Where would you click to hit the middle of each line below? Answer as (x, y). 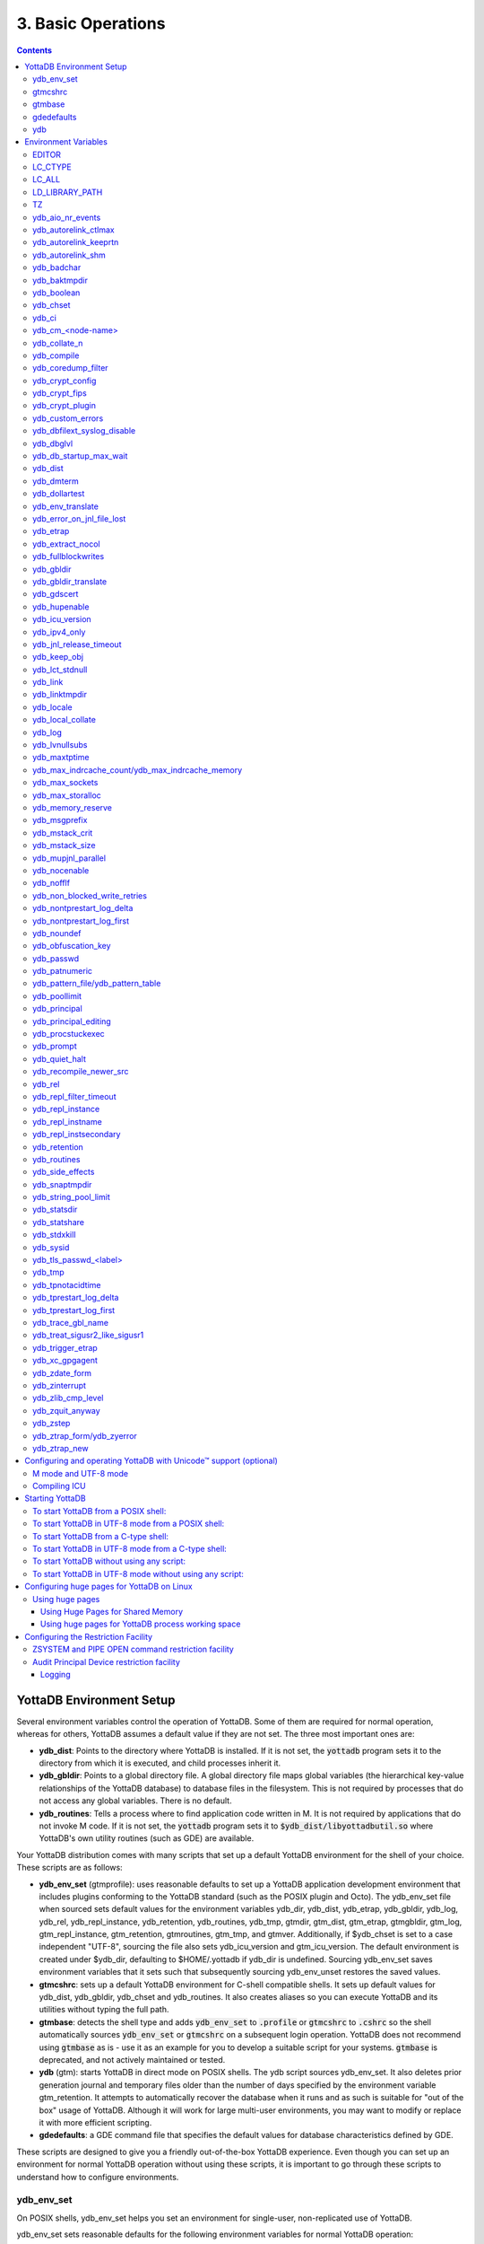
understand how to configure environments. (98, 2177)
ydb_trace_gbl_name (71, 1323)
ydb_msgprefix (60, 820)
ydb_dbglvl (53, 443)
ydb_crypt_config (65, 381)
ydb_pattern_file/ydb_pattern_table (97, 984)
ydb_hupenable (61, 607)
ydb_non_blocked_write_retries (90, 895)
